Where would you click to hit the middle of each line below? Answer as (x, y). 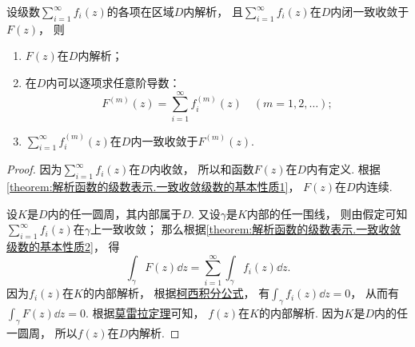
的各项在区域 (140, 11)
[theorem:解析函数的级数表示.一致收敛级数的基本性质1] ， (153, 187)
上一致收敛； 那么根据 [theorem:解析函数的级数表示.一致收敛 (245, 229)
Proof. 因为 (34, 169)
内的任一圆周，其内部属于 (115, 213)
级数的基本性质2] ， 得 (63, 247)
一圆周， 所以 (42, 332)
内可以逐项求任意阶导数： (113, 82)
